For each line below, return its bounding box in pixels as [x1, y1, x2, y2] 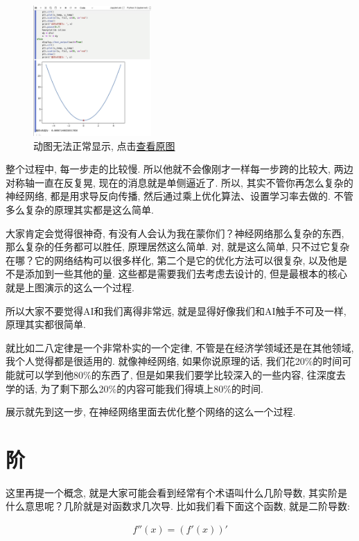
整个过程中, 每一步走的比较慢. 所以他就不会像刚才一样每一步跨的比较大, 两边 [6, 162, 353, 176]
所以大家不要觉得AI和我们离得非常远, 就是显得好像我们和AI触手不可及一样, [6, 303, 347, 318]
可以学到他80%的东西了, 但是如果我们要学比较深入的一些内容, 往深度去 [24, 367, 346, 381]
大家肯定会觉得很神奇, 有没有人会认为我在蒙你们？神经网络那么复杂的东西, [6, 225, 344, 240]
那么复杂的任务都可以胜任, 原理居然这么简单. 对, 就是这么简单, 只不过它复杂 [6, 239, 350, 254]
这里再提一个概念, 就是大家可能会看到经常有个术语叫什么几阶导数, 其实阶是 [6, 485, 348, 499]
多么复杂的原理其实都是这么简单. [6, 203, 154, 217]
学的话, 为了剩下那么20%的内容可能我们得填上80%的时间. [6, 381, 263, 395]
